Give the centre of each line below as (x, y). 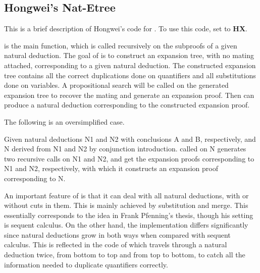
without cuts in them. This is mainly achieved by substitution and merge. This (126, 205)
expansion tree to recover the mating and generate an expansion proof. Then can (129, 95)
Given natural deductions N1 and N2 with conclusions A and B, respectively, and (130, 139)
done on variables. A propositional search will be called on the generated (116, 85)
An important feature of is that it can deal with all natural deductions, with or (126, 195)
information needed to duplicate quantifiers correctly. (86, 264)
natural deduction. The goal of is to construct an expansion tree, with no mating (129, 55)
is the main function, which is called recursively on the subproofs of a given (121, 45)
